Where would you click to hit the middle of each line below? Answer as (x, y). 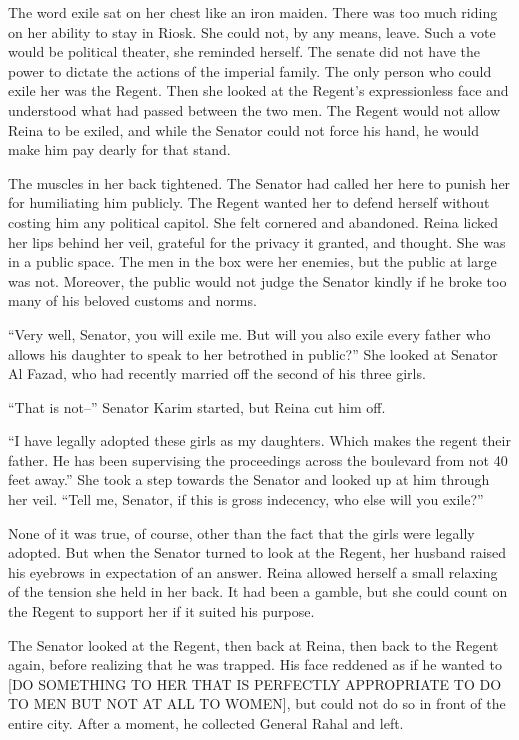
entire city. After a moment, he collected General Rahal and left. (206, 723)
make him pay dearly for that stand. (119, 149)
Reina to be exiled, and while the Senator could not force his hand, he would (243, 129)
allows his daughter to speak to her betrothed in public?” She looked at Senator (253, 353)
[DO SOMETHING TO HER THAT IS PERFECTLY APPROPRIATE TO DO (255, 683)
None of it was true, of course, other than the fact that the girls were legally (241, 532)
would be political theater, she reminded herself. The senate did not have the (244, 51)
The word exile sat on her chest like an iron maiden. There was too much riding (253, 12)
